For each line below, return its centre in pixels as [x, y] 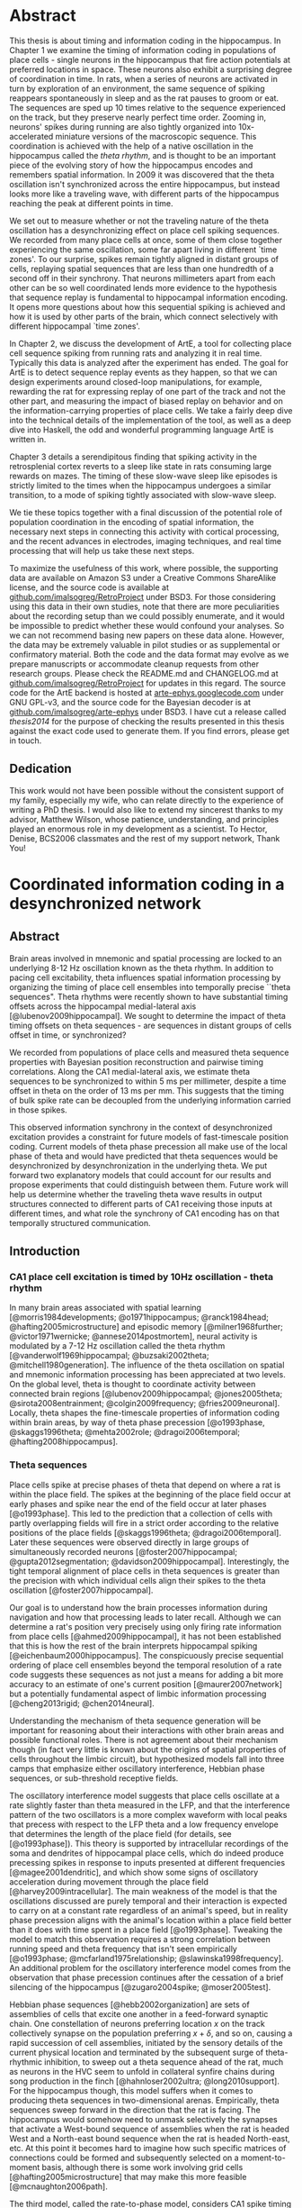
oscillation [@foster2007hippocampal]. [81, 1590]
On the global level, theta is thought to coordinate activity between [133, 1385]
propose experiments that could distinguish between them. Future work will [149, 1185]
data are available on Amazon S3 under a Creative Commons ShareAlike [143, 577]
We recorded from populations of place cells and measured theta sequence [149, 1052]
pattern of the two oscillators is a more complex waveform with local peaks [148, 1814]
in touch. [26, 741]
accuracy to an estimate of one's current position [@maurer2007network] [146, 1684]
